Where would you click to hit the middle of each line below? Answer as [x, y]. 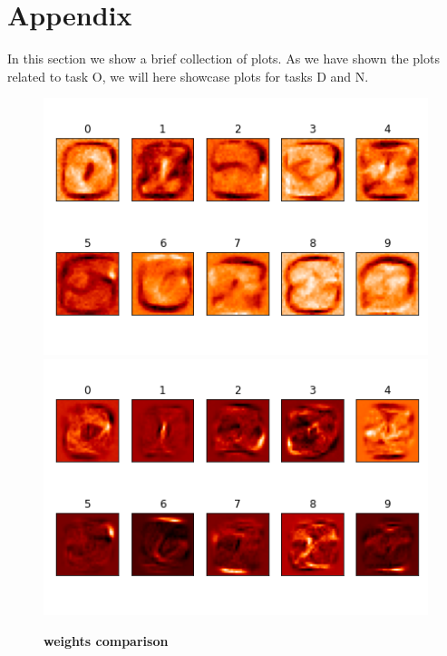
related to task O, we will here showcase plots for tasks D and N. [188, 76]
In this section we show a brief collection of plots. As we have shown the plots [223, 59]
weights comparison [106, 640]
